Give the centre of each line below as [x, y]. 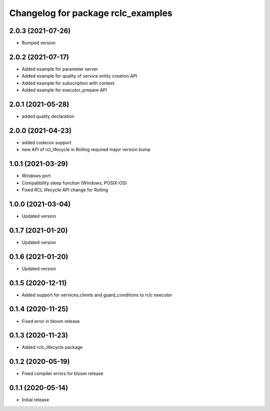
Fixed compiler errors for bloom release [62, 373]
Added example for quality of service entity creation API [79, 76]
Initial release [35, 400]
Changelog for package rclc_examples [91, 13]
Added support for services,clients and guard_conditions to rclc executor [97, 295]
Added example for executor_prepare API [64, 90]
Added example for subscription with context [68, 83]
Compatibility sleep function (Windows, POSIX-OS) [74, 183]
